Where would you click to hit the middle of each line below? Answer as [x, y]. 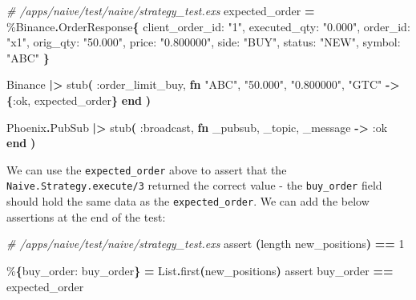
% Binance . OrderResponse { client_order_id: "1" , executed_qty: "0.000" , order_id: [208, 26]
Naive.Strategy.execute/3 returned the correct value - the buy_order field [194, 185]
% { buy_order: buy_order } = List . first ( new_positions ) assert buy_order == [200, 270]
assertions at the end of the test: [86, 216]
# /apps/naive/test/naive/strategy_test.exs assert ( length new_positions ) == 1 [206, 244]
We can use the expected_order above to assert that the [147, 169]
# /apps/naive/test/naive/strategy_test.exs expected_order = [161, 10]
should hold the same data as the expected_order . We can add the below [188, 201]
